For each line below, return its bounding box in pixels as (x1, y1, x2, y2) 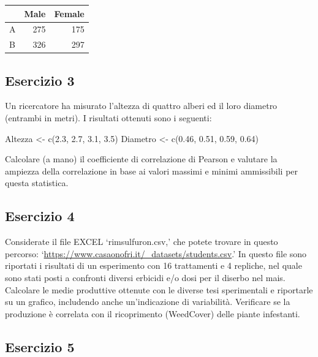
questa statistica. (5, 176, 69, 189)
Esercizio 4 (5, 206, 75, 225)
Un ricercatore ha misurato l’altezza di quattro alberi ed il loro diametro (5, 99, 278, 112)
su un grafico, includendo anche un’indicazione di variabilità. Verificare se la (5, 295, 290, 308)
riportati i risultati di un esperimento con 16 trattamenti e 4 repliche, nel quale (5, 259, 302, 272)
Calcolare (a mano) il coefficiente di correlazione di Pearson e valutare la (5, 152, 278, 165)
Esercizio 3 (5, 70, 75, 89)
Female (54, 7, 85, 20)
